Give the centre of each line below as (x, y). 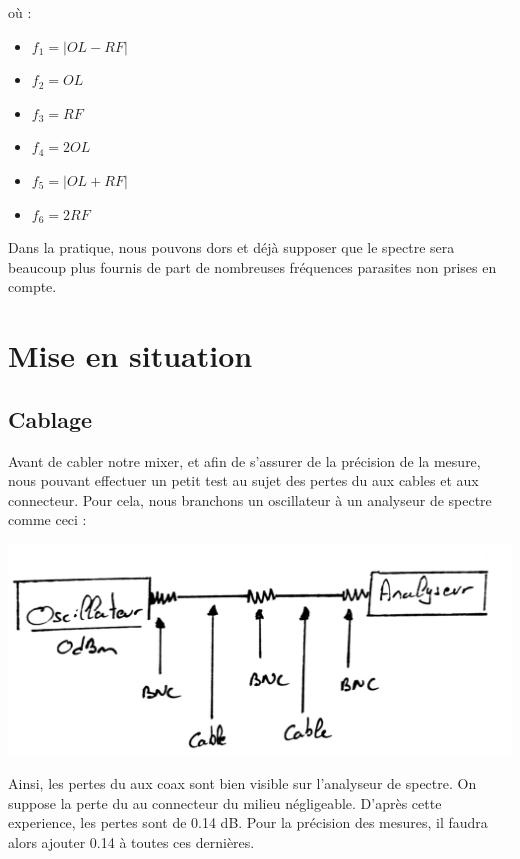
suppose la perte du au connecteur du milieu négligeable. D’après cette (225, 802)
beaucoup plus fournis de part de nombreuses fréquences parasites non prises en (252, 266)
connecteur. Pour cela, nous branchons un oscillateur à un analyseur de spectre (250, 499)
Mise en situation (130, 355)
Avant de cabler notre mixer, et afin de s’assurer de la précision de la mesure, (244, 460)
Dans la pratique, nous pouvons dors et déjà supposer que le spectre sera (231, 247)
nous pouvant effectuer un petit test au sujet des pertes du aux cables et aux (243, 480)
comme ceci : (47, 519)
